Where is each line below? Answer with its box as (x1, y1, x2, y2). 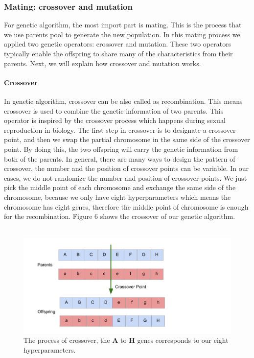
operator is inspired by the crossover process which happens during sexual (4, 115, 226, 125)
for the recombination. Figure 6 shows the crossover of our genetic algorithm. (4, 211, 235, 221)
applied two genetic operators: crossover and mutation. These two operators (4, 39, 231, 49)
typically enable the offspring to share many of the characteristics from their (4, 48, 233, 58)
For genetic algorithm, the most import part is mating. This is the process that (4, 20, 242, 30)
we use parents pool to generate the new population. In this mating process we (4, 29, 240, 39)
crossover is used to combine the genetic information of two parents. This (4, 105, 224, 116)
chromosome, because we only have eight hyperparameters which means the (4, 191, 231, 202)
